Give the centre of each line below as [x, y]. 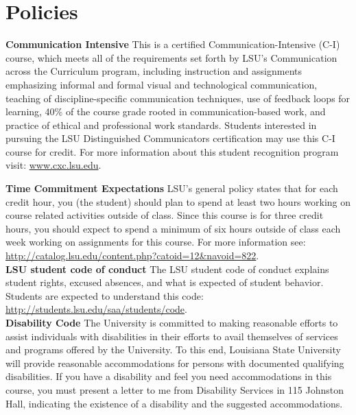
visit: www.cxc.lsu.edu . [54, 165]
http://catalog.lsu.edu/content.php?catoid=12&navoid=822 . [132, 256]
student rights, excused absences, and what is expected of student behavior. [165, 282]
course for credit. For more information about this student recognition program [172, 151]
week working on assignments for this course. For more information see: [156, 242]
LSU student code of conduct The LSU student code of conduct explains [167, 269]
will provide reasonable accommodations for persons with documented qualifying [175, 363]
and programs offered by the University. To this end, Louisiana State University [173, 349]
